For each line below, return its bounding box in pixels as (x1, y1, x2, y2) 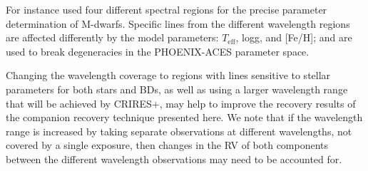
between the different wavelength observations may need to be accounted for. (6, 151, 342, 166)
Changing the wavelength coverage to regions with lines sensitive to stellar (6, 68, 331, 83)
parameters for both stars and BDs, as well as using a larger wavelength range (6, 81, 348, 96)
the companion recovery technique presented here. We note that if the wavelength (6, 110, 363, 125)
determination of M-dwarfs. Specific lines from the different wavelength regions (6, 16, 350, 31)
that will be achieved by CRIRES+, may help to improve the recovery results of (6, 95, 356, 110)
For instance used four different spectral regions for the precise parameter (6, 2, 327, 16)
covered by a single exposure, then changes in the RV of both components (6, 138, 329, 152)
